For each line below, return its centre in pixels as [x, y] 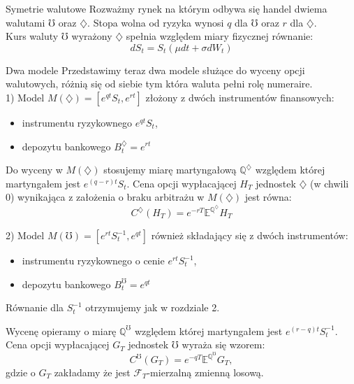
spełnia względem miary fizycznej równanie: [220, 36]
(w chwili [330, 183]
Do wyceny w [34, 170]
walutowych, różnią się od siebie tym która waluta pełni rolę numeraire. [159, 84]
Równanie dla [35, 307]
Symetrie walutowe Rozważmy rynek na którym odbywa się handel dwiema [167, 8]
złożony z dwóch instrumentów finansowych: [240, 97]
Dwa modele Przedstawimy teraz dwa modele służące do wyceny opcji [155, 70]
